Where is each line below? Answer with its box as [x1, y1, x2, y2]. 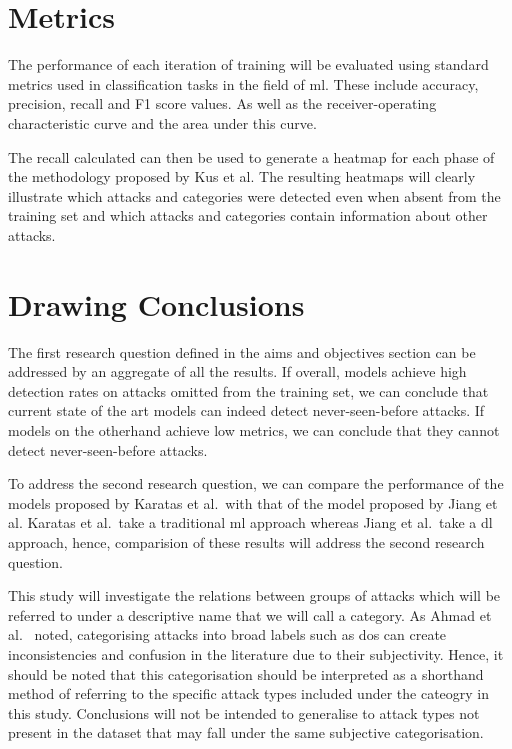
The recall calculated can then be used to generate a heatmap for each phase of [8, 146, 495, 167]
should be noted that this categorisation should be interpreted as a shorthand [8, 663, 484, 684]
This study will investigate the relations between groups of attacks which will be [8, 585, 501, 606]
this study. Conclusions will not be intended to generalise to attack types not [8, 702, 480, 723]
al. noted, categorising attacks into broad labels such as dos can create [8, 624, 447, 645]
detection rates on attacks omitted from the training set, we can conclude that [8, 380, 489, 401]
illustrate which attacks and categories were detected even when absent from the [8, 185, 501, 206]
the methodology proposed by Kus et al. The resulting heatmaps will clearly [8, 166, 476, 187]
